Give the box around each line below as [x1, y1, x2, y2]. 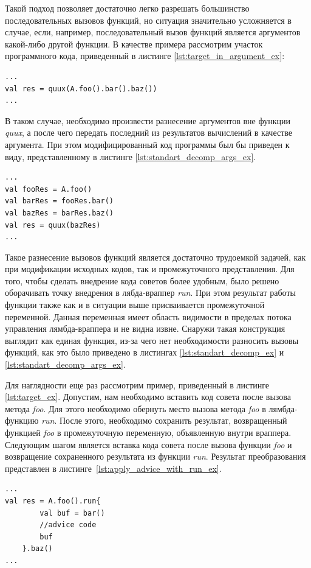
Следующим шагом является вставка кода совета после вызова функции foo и [5, 438, 292, 451]
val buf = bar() [39, 508, 105, 517]
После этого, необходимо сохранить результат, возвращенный [59, 414, 287, 427]
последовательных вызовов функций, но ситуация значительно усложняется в [5, 13, 292, 26]
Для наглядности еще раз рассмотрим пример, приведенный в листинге [5, 378, 270, 391]
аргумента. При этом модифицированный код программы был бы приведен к [5, 138, 290, 150]
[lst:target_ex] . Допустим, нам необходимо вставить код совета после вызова [5, 390, 291, 403]
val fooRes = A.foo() [5, 184, 92, 194]
